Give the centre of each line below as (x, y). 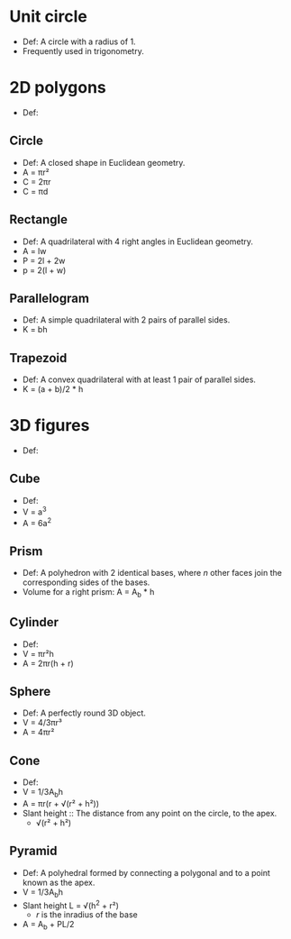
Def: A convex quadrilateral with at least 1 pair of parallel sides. (139, 379)
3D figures (50, 426)
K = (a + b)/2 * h (53, 389)
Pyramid (33, 851)
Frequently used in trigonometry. (83, 50)
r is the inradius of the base (86, 915)
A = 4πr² (38, 733)
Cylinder (34, 622)
